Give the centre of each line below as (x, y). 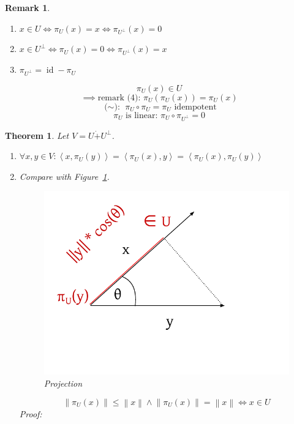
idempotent (195, 107)
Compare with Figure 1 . (64, 176)
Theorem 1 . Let (37, 135)
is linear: (142, 115)
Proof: (31, 413)
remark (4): (119, 98)
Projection (63, 383)
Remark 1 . (28, 7)
